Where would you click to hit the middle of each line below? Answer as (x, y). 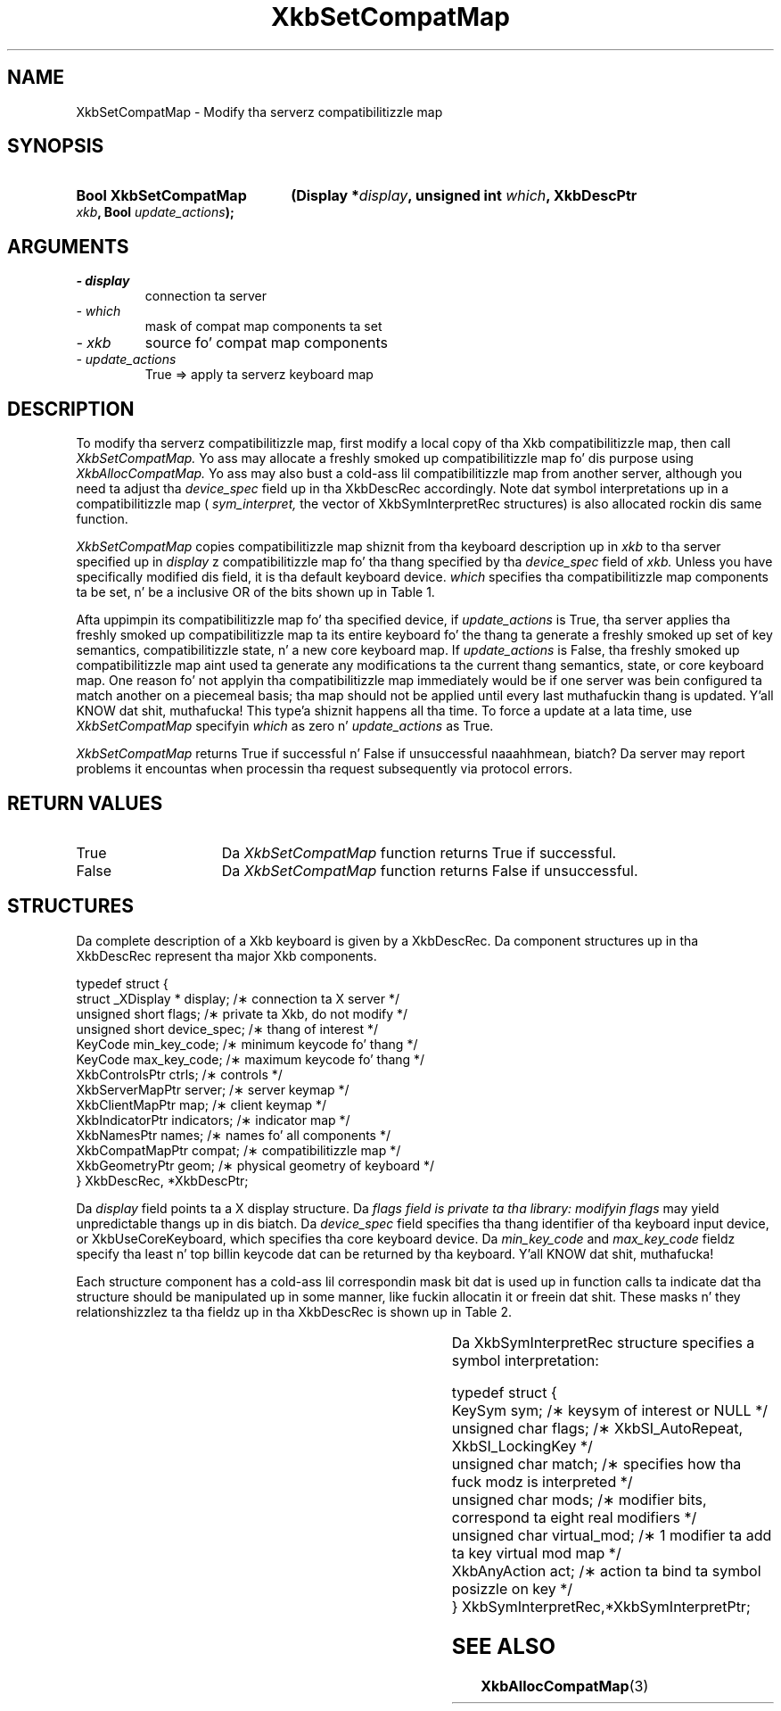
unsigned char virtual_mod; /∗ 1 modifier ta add (612, 1535)
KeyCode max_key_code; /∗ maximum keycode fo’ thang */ (251, 1059)
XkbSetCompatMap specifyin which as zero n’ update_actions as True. (285, 726)
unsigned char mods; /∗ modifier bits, (579, 1499)
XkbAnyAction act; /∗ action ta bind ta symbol (606, 1570)
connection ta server (206, 296)
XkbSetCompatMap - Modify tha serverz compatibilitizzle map (259, 112)
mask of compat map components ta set (263, 326)
